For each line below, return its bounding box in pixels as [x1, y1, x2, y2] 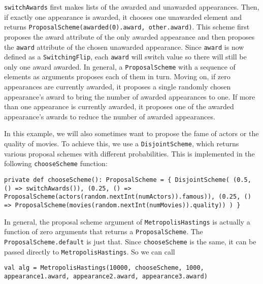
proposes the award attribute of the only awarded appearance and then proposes [4, 31, 255, 42]
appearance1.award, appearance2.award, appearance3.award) [4, 272, 208, 280]
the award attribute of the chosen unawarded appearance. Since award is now [4, 41, 244, 52]
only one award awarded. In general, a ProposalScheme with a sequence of [4, 61, 236, 72]
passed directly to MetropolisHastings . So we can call [4, 246, 175, 257]
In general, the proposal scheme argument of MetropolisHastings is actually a [4, 216, 250, 227]
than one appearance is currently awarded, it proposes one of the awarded [4, 101, 234, 112]
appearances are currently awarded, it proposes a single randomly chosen [4, 81, 231, 92]
